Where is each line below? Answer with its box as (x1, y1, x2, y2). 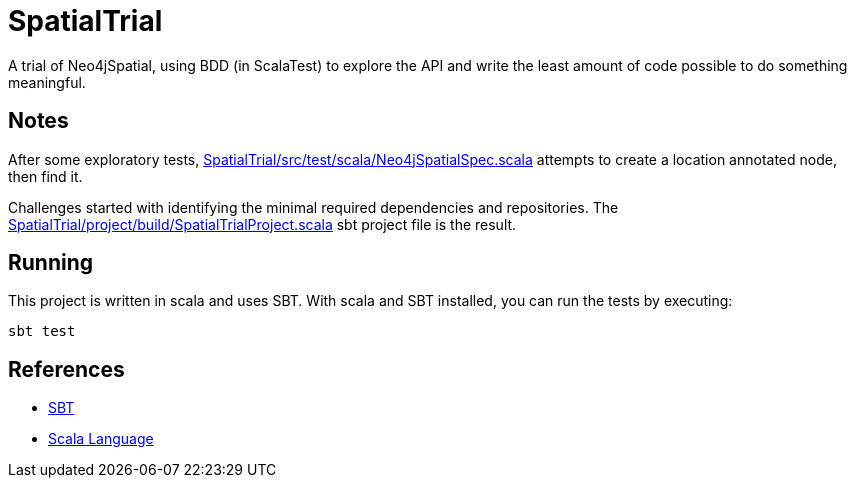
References (8, 356, 125, 382)
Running (8, 250, 94, 276)
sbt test (8, 323, 76, 340)
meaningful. (8, 73, 86, 91)
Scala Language (48, 430, 154, 448)
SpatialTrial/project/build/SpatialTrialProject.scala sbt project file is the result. (8, 215, 517, 233)
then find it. (8, 167, 83, 185)
